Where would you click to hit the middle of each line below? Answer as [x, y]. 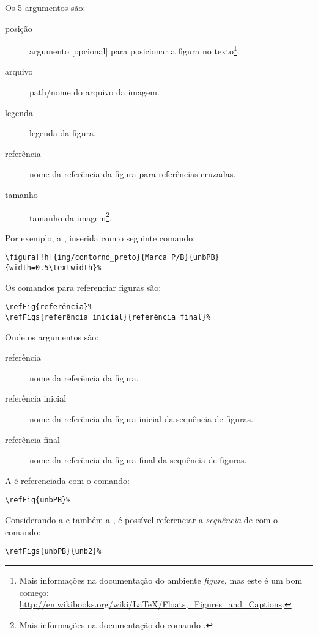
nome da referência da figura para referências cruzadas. [133, 174]
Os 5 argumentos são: [45, 7]
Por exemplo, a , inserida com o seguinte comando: [100, 237]
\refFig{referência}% [49, 307]
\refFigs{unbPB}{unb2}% [53, 552]
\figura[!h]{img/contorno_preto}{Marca [86, 258]
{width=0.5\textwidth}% [53, 268]
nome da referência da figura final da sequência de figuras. [138, 460]
